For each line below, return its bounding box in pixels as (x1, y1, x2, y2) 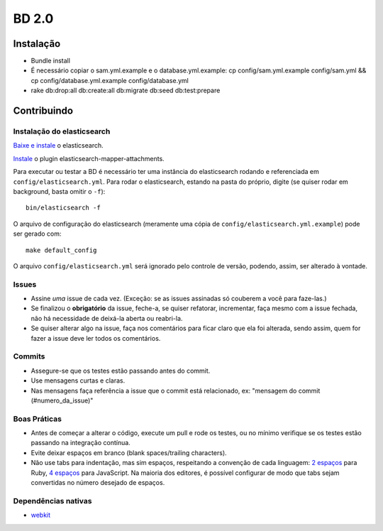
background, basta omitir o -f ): (13, 187, 106, 195)
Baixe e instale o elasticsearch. (13, 141, 104, 150)
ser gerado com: (13, 229, 62, 238)
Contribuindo (13, 105, 74, 117)
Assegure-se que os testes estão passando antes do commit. (30, 366, 211, 375)
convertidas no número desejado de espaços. (30, 478, 165, 487)
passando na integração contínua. (30, 439, 131, 447)
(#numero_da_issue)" (30, 396, 94, 405)
